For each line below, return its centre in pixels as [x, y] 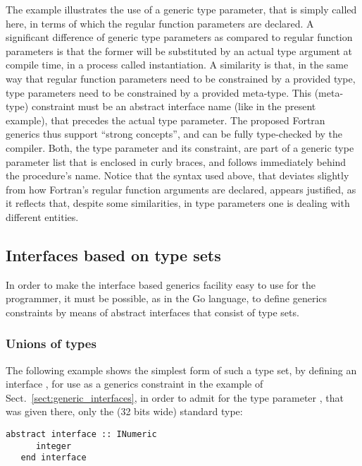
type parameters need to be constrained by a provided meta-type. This [158, 92]
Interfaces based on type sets [113, 255]
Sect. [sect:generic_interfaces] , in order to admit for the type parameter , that [175, 397]
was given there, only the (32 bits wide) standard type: [124, 411]
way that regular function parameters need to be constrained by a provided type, [181, 78]
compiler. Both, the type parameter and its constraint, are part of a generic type [180, 147]
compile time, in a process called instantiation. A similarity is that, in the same [177, 65]
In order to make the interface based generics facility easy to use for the [161, 284]
